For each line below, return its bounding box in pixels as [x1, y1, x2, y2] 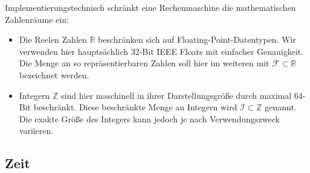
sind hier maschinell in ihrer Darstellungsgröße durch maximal [61, 89, 292, 101]
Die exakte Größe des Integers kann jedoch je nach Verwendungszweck [19, 112, 280, 125]
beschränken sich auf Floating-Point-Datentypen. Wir [98, 33, 296, 46]
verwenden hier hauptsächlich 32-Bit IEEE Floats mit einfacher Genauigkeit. [19, 45, 304, 57]
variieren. [19, 124, 54, 137]
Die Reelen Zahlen [19, 33, 87, 46]
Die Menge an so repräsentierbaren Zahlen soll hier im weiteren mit [19, 57, 270, 69]
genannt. [265, 101, 297, 113]
